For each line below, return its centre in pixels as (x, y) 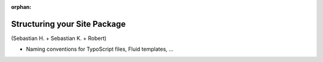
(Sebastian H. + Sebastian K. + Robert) (59, 38)
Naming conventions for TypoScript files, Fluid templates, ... (100, 49)
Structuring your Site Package (68, 24)
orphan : (21, 7)
